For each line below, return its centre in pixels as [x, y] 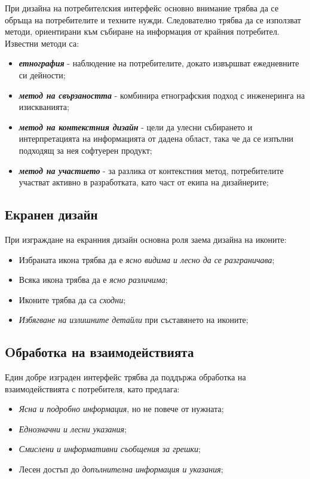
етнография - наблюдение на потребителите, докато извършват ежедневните [159, 63]
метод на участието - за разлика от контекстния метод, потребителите [151, 170]
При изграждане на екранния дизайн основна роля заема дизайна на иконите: [146, 239]
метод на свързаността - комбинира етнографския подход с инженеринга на [162, 95]
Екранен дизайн [51, 214]
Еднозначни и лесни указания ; [73, 428]
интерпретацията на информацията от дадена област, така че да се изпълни [156, 138]
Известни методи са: [42, 43]
